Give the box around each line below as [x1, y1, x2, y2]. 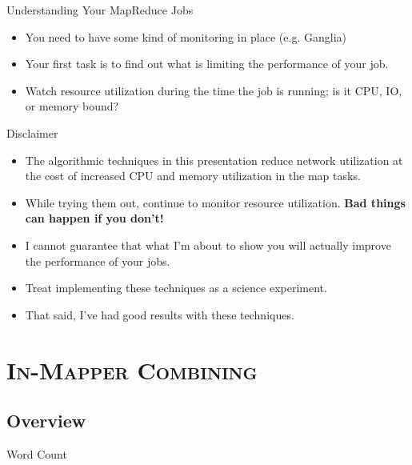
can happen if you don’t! [25, 210, 164, 226]
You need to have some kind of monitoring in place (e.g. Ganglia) [25, 28, 346, 45]
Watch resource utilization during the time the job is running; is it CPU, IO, [25, 82, 402, 98]
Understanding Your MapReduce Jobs [6, 2, 194, 18]
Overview [6, 408, 86, 433]
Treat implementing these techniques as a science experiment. [25, 279, 327, 296]
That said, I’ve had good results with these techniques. [25, 306, 294, 323]
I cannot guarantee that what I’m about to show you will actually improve [25, 236, 391, 253]
